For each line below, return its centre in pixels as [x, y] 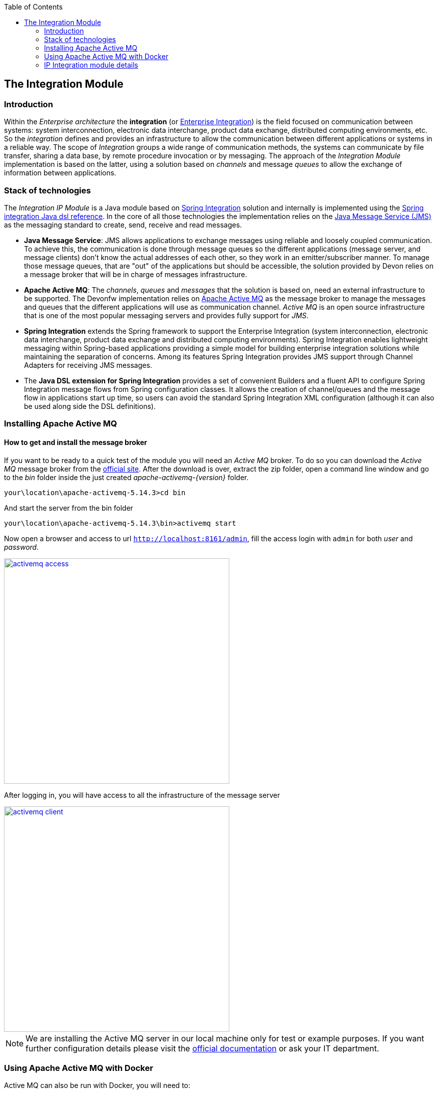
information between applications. [60, 173]
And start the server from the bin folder [69, 508]
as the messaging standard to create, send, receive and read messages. [123, 225]
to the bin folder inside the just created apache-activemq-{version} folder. [126, 477]
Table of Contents [34, 7]
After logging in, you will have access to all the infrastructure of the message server [142, 795]
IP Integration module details [91, 65]
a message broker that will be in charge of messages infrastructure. [136, 274]
